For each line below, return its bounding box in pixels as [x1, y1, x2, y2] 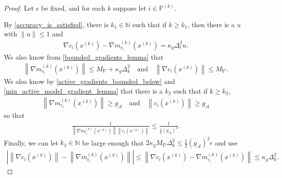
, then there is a [187, 19, 235, 29]
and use [215, 137, 237, 147]
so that [4, 110, 25, 120]
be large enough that [82, 137, 144, 147]
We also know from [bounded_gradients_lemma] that [4, 51, 163, 62]
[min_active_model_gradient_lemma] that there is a [4, 85, 163, 96]
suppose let [113, 3, 147, 13]
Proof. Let [4, 3, 34, 13]
